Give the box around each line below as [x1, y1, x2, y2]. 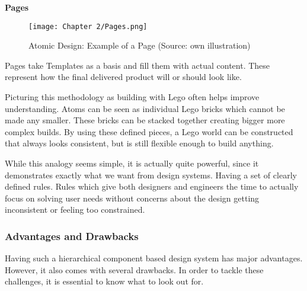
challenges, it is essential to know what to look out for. [5, 275, 204, 287]
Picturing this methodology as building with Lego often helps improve [5, 91, 260, 103]
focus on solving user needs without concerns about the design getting [5, 191, 260, 204]
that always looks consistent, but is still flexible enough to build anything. [5, 137, 274, 149]
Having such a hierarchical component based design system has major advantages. [5, 252, 303, 264]
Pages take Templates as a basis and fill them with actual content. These [5, 59, 270, 71]
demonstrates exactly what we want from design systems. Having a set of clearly [5, 168, 297, 181]
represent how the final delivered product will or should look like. [5, 71, 242, 83]
